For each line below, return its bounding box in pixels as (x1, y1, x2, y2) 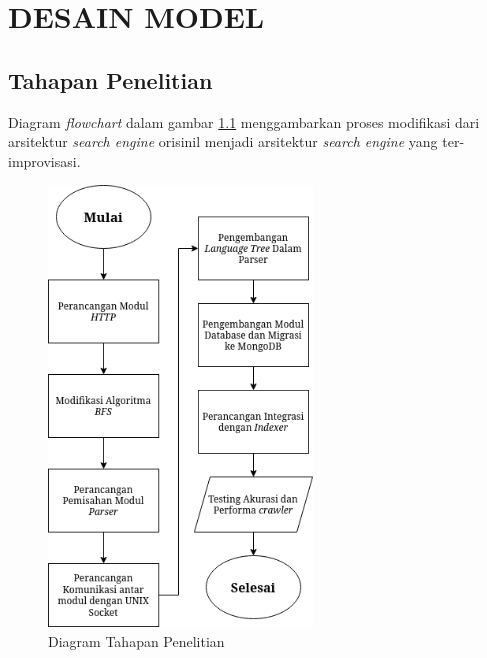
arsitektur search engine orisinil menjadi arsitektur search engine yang (8, 131, 438, 152)
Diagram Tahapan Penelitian (48, 630, 225, 651)
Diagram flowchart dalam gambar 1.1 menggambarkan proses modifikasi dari (8, 111, 480, 132)
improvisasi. (8, 150, 81, 171)
